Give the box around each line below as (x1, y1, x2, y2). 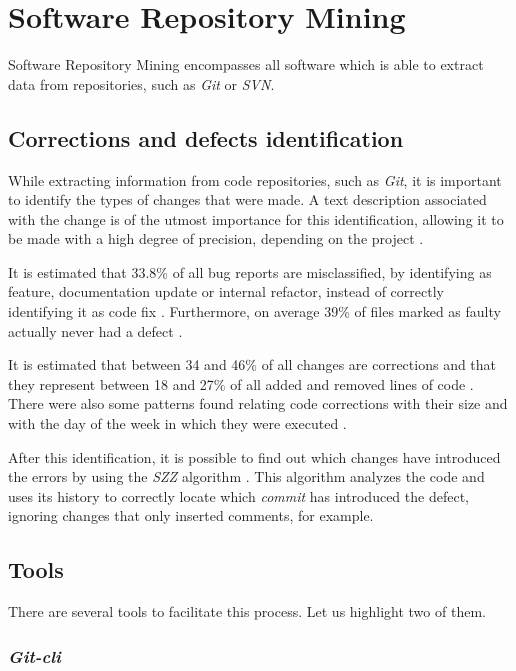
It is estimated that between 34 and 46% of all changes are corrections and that (8, 354, 497, 375)
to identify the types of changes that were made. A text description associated (8, 189, 487, 210)
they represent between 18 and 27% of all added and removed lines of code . (8, 373, 474, 394)
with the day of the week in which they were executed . (8, 413, 347, 434)
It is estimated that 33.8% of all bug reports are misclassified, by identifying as (8, 261, 492, 282)
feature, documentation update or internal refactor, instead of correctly (8, 281, 444, 302)
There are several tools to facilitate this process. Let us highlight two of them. (8, 601, 486, 622)
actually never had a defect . (8, 320, 183, 341)
